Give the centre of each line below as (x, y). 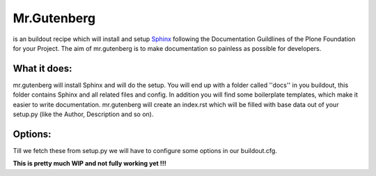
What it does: (42, 69)
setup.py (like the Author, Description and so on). (83, 114)
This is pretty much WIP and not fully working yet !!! (89, 163)
